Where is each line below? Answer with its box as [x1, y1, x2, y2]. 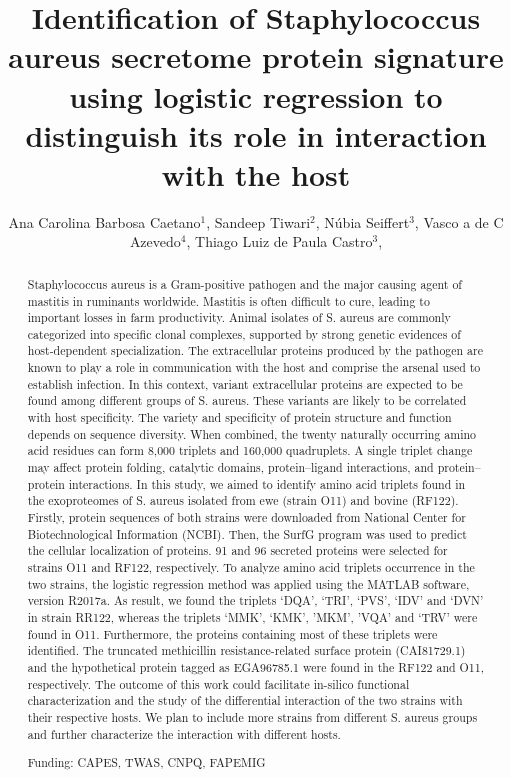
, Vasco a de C [414, 211, 504, 232]
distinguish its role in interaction [25, 114, 487, 155]
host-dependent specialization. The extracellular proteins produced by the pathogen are [27, 342, 484, 359]
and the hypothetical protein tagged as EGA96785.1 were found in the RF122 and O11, [27, 658, 485, 675]
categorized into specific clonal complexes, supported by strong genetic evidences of [27, 325, 461, 342]
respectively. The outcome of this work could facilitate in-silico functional [27, 675, 410, 692]
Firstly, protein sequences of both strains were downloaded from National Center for [27, 509, 466, 526]
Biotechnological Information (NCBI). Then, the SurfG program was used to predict [27, 525, 467, 542]
